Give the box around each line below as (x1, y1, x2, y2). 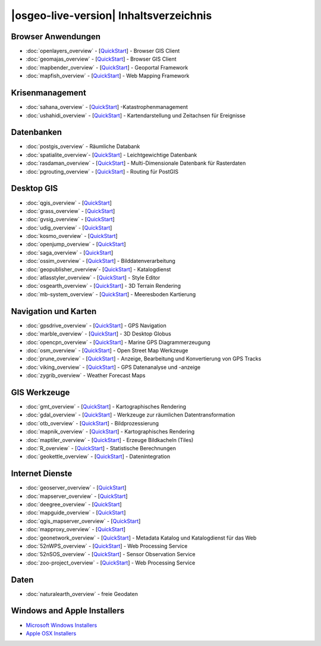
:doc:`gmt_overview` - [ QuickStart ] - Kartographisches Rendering (26, 403, 187, 410)
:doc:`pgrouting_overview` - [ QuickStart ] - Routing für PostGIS (26, 168, 178, 175)
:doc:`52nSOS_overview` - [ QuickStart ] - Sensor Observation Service (26, 551, 196, 558)
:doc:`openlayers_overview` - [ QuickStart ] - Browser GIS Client (26, 48, 180, 55)
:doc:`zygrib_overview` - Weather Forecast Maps (26, 372, 146, 379)
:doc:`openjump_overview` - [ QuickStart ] (26, 241, 126, 248)
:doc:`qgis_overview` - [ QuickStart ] (26, 199, 112, 206)
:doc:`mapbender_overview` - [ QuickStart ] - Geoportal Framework (26, 64, 188, 71)
